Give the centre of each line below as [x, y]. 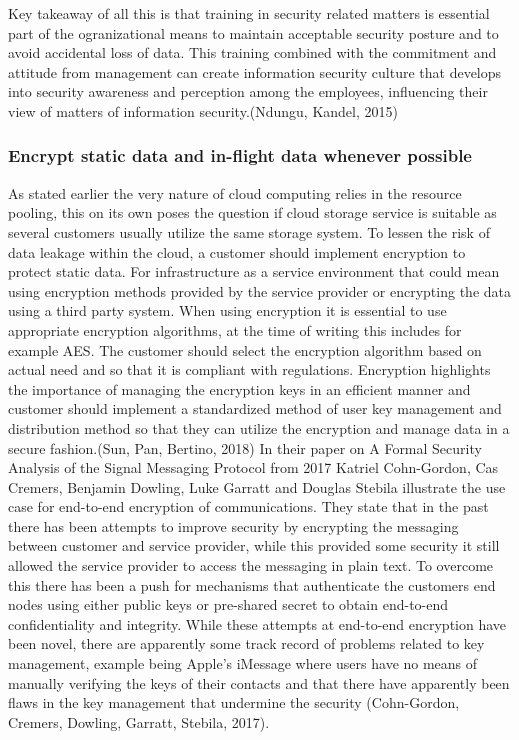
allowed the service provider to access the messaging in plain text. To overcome [251, 565]
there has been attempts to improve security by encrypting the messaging [233, 525]
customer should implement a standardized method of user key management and [255, 408]
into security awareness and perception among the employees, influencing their [248, 91]
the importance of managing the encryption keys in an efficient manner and [239, 388]
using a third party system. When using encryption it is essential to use [227, 310]
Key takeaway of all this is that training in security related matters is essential [249, 13]
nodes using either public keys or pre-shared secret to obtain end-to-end [228, 604]
